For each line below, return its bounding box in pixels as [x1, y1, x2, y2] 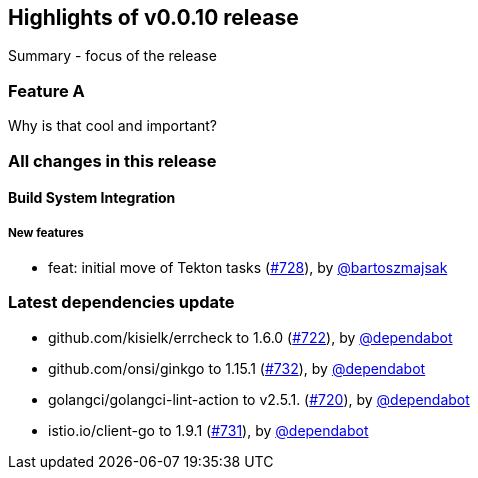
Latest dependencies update [8, 292, 235, 313]
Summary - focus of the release [8, 47, 217, 65]
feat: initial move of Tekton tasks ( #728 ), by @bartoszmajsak [48, 258, 448, 276]
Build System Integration [8, 189, 176, 207]
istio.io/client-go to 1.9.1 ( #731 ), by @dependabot [48, 421, 369, 439]
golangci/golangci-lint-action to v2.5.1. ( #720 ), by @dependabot [48, 390, 470, 408]
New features [8, 225, 84, 240]
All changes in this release [8, 150, 217, 171]
